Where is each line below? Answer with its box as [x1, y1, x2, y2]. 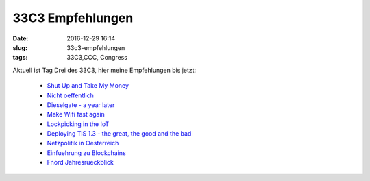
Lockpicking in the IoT [47, 120, 110, 128]
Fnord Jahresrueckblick [47, 158, 114, 167]
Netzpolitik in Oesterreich [47, 139, 119, 147]
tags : [12, 53, 28, 62]
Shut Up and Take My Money [47, 82, 129, 90]
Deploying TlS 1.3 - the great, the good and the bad [47, 130, 192, 138]
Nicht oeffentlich [47, 91, 94, 99]
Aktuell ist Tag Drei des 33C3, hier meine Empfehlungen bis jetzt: [12, 66, 197, 74]
